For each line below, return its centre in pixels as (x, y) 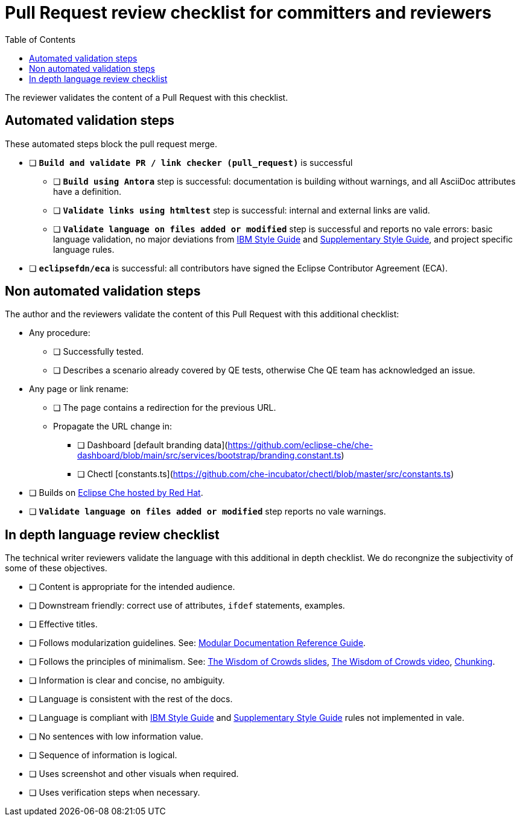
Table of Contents (40, 39)
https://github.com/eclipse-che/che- (300, 445)
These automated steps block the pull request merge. (111, 144)
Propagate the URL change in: (113, 426)
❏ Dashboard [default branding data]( (153, 445)
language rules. (84, 249)
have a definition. (87, 191)
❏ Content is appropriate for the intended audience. (132, 587)
